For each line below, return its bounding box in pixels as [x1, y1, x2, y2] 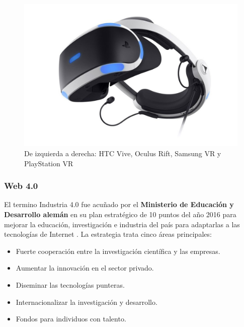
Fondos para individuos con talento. [16, 313, 126, 324]
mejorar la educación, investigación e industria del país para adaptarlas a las [4, 219, 240, 229]
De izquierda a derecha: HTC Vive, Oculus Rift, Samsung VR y [24, 148, 221, 158]
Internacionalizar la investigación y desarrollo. [16, 296, 157, 307]
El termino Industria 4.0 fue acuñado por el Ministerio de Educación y [4, 199, 234, 210]
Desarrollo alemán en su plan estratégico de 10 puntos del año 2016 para [4, 209, 236, 219]
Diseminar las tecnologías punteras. [16, 279, 125, 290]
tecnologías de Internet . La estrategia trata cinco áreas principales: [4, 229, 212, 239]
